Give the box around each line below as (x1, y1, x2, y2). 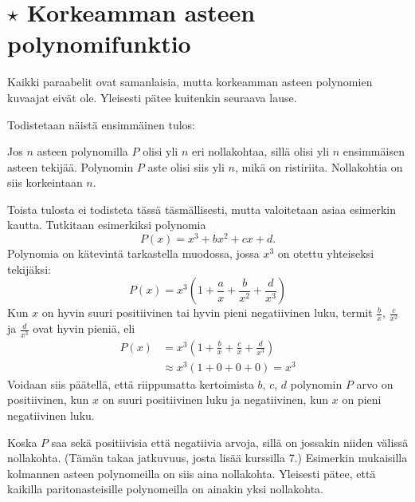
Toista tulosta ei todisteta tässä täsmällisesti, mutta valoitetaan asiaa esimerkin (7, 200, 397, 217)
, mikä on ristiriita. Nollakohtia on (234, 158, 403, 175)
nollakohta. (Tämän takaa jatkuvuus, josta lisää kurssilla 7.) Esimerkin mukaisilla (7, 449, 408, 466)
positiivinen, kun (7, 391, 89, 408)
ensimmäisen (343, 143, 405, 160)
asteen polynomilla (37, 143, 128, 160)
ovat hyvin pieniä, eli (33, 320, 135, 337)
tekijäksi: (7, 260, 51, 277)
